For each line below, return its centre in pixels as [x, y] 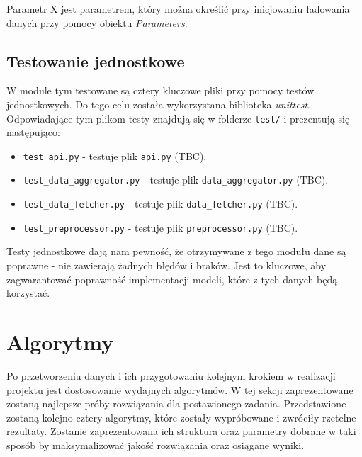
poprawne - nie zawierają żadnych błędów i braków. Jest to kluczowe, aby [166, 265]
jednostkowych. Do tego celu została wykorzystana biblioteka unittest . [158, 104]
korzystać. [28, 293]
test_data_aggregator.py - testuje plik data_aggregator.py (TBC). [176, 180]
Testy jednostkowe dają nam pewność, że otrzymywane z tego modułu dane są [176, 251]
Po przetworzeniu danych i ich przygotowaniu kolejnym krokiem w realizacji [171, 375]
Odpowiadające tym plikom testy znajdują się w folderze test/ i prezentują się [178, 118]
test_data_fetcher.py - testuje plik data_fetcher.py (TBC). [160, 204]
